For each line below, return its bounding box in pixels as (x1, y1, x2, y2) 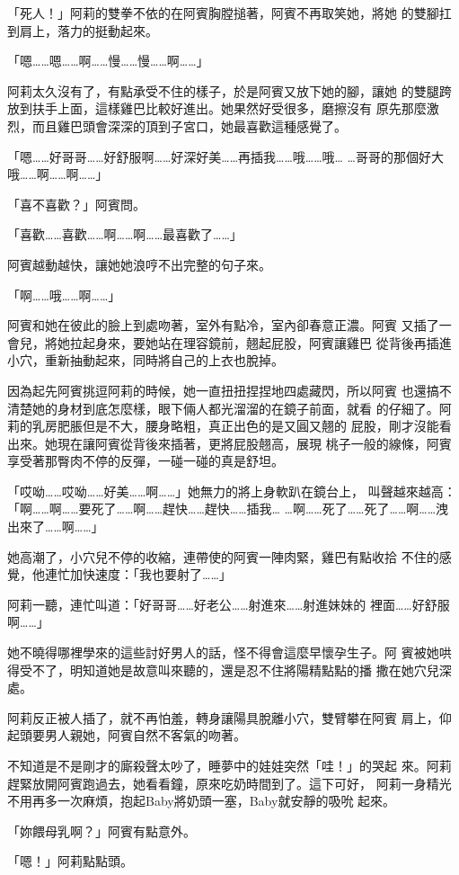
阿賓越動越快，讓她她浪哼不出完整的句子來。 (7, 254, 271, 273)
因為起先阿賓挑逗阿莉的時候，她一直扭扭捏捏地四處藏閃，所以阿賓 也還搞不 (7, 380, 452, 399)
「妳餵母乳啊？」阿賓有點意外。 (7, 821, 196, 840)
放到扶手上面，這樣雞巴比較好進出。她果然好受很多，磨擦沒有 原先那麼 (7, 99, 427, 118)
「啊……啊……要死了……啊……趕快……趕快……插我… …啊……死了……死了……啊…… (7, 499, 437, 518)
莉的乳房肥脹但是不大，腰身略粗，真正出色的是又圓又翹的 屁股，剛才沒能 (7, 416, 439, 435)
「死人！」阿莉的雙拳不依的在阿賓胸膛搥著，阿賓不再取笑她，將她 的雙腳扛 (7, 4, 452, 22)
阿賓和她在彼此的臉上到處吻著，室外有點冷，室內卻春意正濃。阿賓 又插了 (7, 316, 439, 335)
